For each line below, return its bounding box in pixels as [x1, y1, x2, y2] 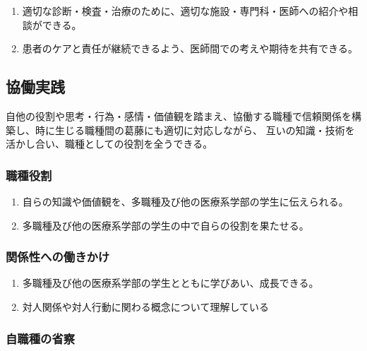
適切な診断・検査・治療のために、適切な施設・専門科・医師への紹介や [22, 4, 349, 18]
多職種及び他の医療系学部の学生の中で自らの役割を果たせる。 [22, 218, 309, 232]
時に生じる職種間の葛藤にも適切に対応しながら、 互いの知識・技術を [35, 122, 355, 137]
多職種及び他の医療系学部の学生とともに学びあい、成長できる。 [22, 275, 319, 290]
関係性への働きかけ [6, 248, 110, 266]
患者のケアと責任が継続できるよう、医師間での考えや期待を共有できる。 [22, 41, 358, 56]
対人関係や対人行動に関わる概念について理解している [22, 299, 269, 314]
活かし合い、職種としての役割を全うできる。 [6, 136, 213, 151]
